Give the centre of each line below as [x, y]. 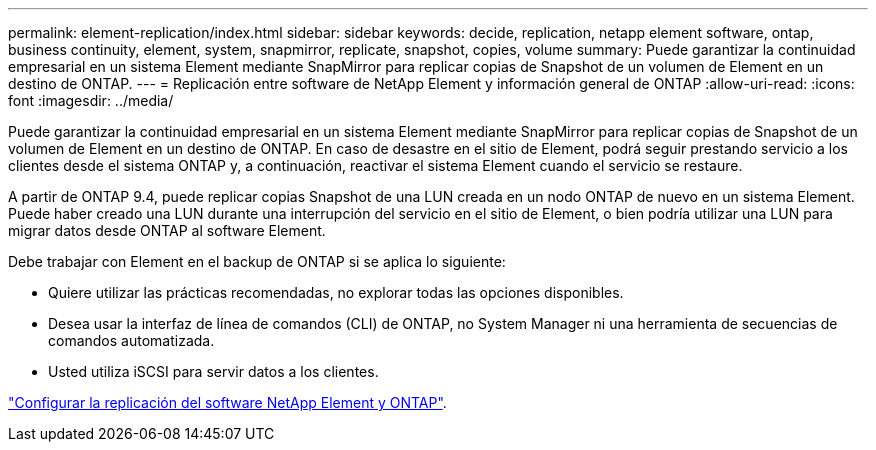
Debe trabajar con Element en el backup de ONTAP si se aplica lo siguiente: [257, 261]
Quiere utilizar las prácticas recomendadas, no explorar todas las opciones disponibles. [336, 292]
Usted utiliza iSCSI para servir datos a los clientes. [213, 371]
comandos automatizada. [131, 340]
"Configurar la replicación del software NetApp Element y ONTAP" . [227, 402]
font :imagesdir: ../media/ [91, 100]
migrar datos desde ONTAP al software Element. [167, 230]
